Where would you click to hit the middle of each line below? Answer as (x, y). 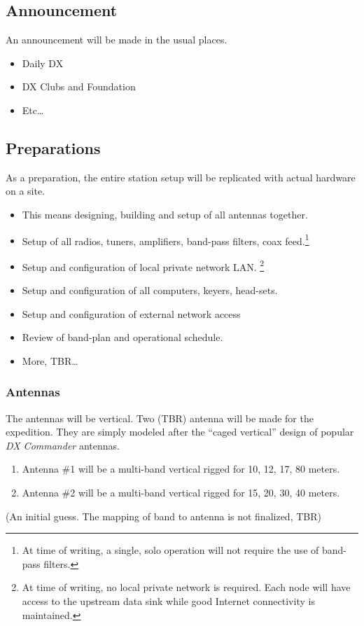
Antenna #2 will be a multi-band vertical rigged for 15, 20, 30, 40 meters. (181, 493)
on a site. (26, 191)
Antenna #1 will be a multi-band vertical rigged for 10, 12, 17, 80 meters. (181, 469)
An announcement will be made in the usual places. (117, 40)
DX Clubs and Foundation (79, 86)
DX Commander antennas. (63, 445)
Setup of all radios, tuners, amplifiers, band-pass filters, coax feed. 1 (166, 239)
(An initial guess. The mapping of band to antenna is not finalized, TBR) (163, 516)
